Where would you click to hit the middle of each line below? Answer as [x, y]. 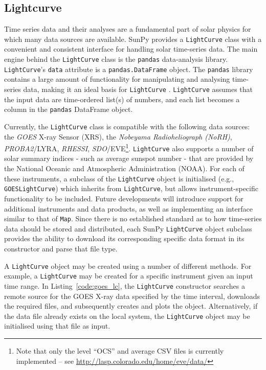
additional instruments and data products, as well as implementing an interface [128, 208]
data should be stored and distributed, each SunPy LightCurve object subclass [128, 228]
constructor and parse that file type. [61, 249]
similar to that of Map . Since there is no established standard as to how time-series [133, 218]
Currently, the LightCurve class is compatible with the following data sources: [127, 126]
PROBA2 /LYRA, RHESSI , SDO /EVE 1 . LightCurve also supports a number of [129, 147]
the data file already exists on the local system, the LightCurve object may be [127, 316]
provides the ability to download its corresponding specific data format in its [124, 238]
